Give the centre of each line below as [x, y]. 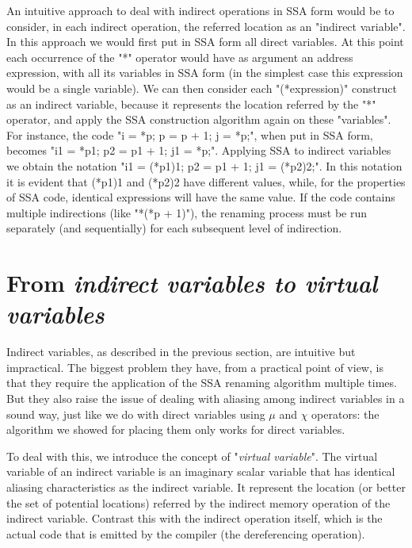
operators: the [345, 414]
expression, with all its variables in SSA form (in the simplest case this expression [205, 73]
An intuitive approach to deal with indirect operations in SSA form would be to [200, 10]
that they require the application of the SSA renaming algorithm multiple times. [202, 383]
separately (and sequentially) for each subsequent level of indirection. [174, 228]
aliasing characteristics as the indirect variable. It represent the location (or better [206, 487]
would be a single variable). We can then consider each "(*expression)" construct [202, 88]
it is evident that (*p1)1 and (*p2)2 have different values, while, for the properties [206, 181]
